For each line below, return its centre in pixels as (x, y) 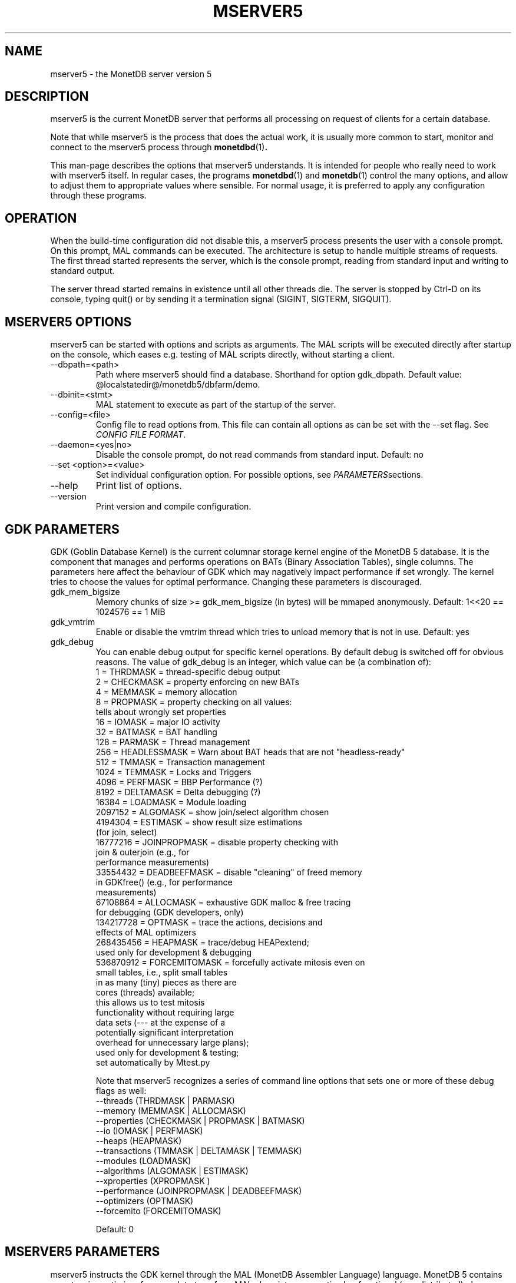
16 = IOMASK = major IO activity (158, 722)
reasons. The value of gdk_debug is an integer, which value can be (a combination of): (263, 662)
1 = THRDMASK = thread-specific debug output (188, 672)
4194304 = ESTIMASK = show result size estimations (199, 822)
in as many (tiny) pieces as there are (166, 982)
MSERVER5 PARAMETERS (82, 1252)
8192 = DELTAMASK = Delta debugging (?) (178, 792)
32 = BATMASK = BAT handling (156, 732)
